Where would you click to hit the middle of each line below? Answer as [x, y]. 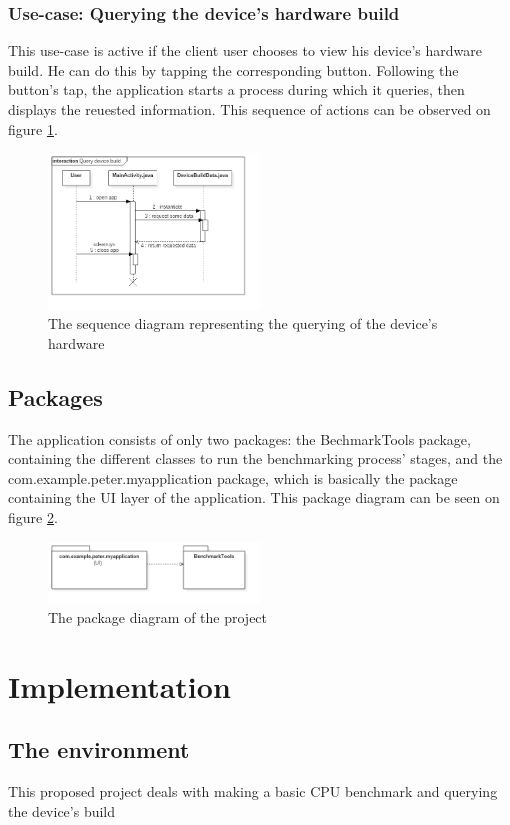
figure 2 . [33, 516]
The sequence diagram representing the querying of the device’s [243, 323]
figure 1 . [33, 128]
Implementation [119, 685]
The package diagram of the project [158, 617]
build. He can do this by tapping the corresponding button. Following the [233, 69]
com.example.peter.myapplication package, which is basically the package [233, 477]
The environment [99, 749]
